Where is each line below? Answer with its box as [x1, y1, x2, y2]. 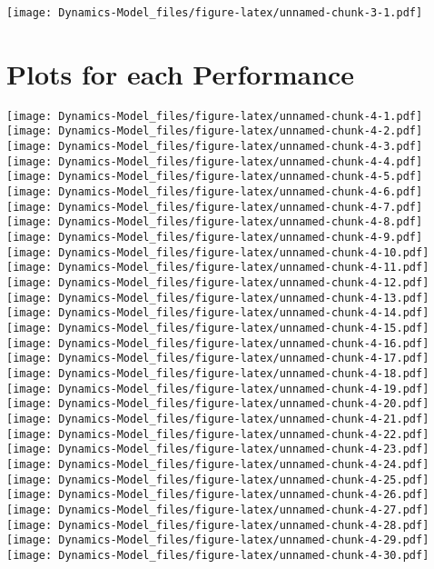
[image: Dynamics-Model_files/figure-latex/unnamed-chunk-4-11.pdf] [6, 261, 429, 275]
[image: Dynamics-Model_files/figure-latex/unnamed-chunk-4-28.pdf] [6, 518, 429, 532]
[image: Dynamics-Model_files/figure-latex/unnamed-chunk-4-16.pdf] [6, 336, 429, 350]
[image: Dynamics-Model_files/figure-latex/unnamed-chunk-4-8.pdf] [6, 215, 423, 229]
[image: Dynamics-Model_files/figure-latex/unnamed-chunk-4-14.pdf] [6, 306, 429, 320]
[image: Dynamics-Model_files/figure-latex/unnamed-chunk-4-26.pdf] [6, 488, 429, 502]
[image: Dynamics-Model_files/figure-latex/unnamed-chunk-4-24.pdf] [6, 457, 429, 471]
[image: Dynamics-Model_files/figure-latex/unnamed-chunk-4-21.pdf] [6, 412, 429, 425]
